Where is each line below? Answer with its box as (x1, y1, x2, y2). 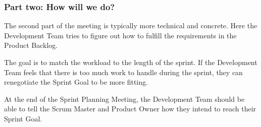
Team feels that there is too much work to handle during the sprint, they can (4, 67, 243, 77)
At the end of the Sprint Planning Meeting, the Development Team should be (4, 93, 245, 104)
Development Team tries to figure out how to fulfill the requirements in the (4, 30, 237, 40)
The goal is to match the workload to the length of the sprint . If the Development (4, 57, 257, 67)
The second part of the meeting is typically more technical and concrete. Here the (4, 20, 257, 31)
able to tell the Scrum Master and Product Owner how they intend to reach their (4, 103, 256, 114)
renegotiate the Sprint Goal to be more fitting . (4, 77, 148, 87)
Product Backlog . (4, 40, 58, 50)
